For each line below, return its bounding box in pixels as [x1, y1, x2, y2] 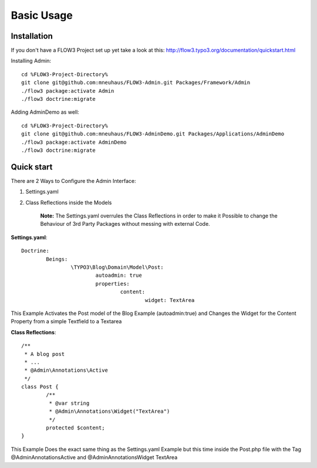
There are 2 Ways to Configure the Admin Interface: [11, 177, 136, 184]
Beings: [46, 256, 68, 262]
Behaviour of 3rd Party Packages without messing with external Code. [40, 221, 211, 228]
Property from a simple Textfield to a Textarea [11, 318, 122, 325]
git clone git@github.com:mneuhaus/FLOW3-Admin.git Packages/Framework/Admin [21, 79, 251, 86]
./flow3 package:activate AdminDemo [21, 138, 127, 145]
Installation [11, 31, 53, 41]
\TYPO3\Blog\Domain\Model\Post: [70, 264, 164, 270]
